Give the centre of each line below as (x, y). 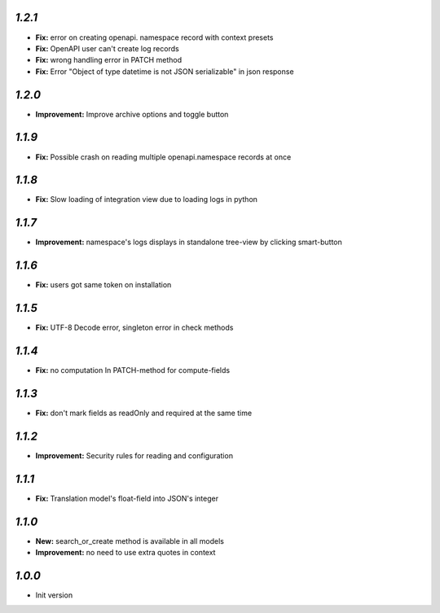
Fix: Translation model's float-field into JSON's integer (127, 498)
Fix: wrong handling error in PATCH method (109, 60)
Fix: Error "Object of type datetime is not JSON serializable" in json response (165, 71)
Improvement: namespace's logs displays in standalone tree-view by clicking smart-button (189, 242)
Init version (54, 595)
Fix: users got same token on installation (103, 285)
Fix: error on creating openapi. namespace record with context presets (154, 37)
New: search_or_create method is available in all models (130, 541)
